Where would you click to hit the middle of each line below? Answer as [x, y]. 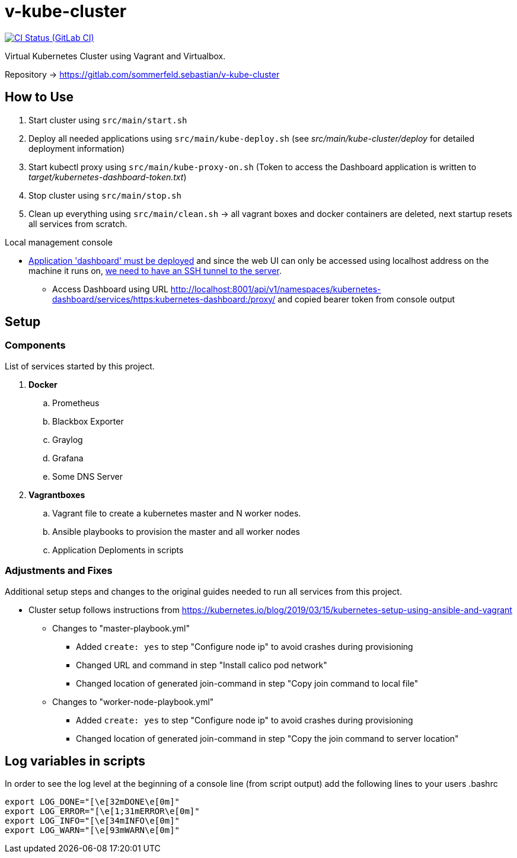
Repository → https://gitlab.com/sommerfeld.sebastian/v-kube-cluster [142, 74]
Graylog [68, 439]
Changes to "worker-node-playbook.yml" [133, 701]
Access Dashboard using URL [110, 289]
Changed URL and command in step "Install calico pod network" [202, 665]
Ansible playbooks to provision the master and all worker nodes [176, 531]
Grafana [68, 458]
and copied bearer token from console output [366, 299]
